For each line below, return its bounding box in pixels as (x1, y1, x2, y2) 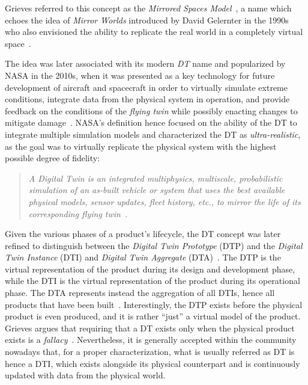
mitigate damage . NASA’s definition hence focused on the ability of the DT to (5, 116, 297, 129)
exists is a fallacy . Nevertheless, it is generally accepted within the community (5, 333, 297, 346)
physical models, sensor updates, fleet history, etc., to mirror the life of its (28, 195, 301, 208)
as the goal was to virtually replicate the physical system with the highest (5, 140, 277, 152)
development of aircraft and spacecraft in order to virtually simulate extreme (5, 81, 288, 93)
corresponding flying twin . (28, 207, 128, 220)
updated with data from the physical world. (5, 369, 166, 381)
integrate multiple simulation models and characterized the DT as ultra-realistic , (5, 128, 301, 140)
